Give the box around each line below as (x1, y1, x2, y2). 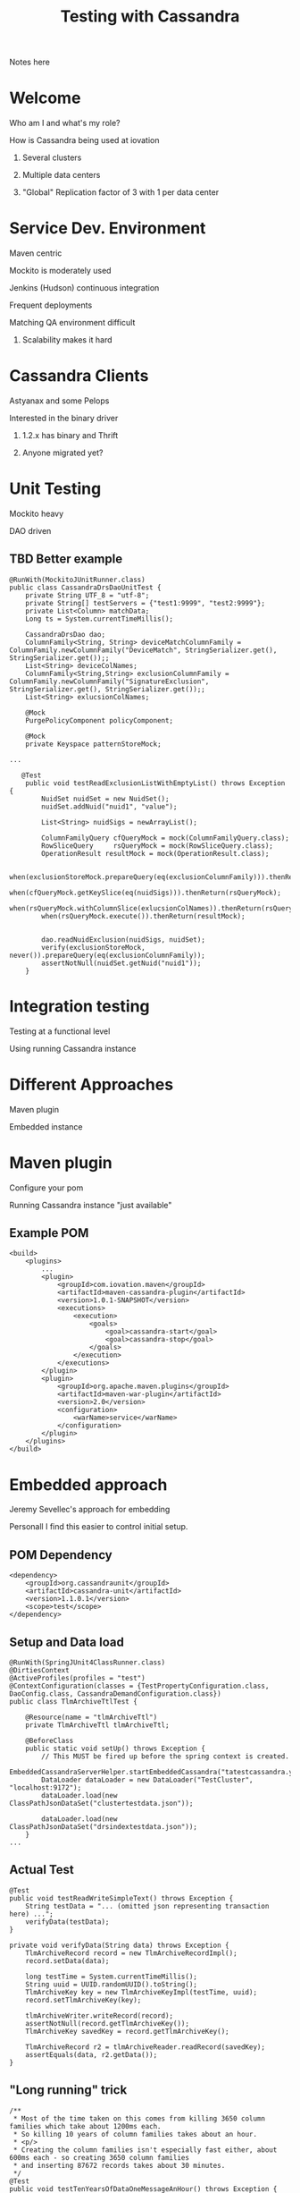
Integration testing (9, 995, 150, 1016)
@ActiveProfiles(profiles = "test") (9, 1673, 146, 1682)
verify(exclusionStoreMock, (41, 943, 146, 952)
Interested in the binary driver (9, 413, 119, 423)
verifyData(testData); (25, 1917, 110, 1926)
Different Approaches (9, 1074, 174, 1095)
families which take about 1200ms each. (9, 2121, 162, 2130)
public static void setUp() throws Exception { (25, 1744, 205, 1753)
